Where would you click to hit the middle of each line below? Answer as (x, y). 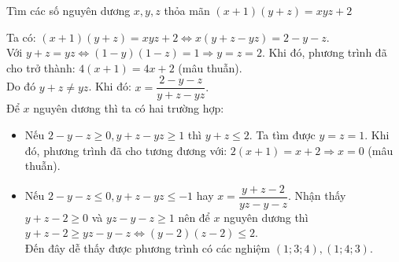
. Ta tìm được (282, 135)
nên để (194, 217)
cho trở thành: (41, 67)
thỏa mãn (187, 10)
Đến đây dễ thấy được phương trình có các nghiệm (148, 248)
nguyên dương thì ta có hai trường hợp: (129, 108)
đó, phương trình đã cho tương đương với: (126, 150)
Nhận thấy (320, 196)
